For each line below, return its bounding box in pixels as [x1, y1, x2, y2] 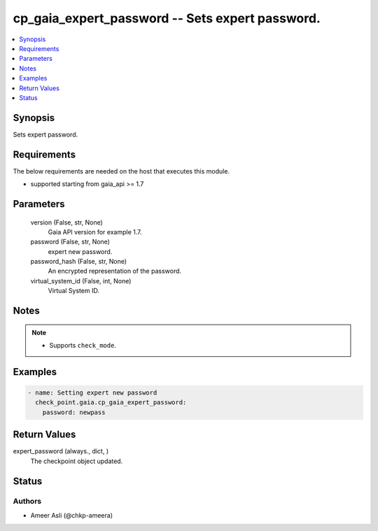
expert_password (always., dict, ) [13, 447, 108, 455]
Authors [13, 497, 42, 507]
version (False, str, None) [30, 218, 103, 227]
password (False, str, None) [30, 238, 110, 246]
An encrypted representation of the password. [48, 267, 182, 276]
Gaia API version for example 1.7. [48, 227, 142, 236]
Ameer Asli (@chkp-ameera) [30, 511, 113, 519]
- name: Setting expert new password [27, 389, 157, 397]
